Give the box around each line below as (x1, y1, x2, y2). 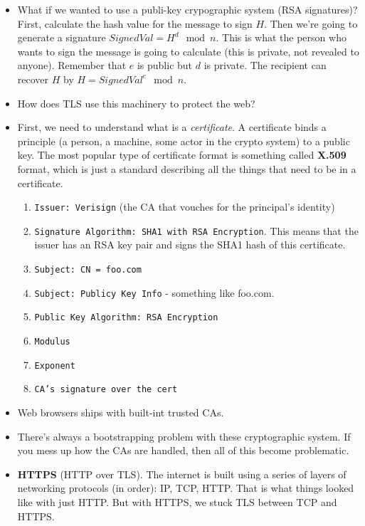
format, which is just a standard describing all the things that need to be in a (17, 161, 356, 176)
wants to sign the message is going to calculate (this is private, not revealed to (17, 43, 359, 58)
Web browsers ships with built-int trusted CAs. (17, 404, 224, 419)
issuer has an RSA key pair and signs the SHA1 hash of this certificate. (34, 237, 346, 252)
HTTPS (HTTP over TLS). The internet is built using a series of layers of (17, 466, 347, 481)
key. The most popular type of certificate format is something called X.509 (17, 147, 347, 162)
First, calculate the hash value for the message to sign (17, 16, 253, 31)
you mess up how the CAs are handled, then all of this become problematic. (17, 443, 349, 458)
